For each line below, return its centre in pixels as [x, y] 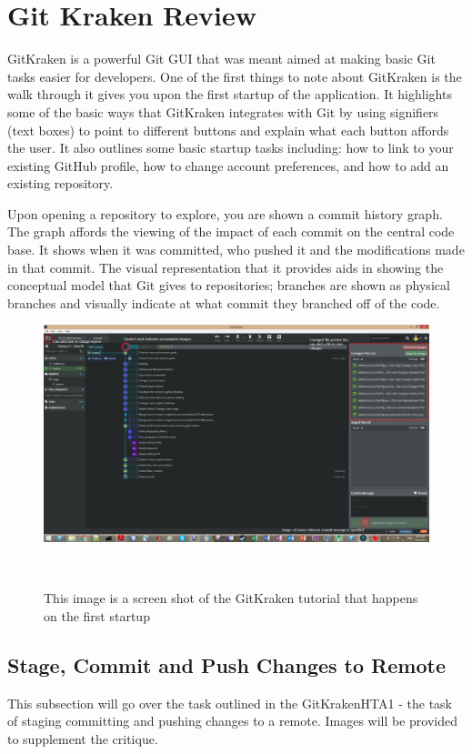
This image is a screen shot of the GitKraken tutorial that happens [231, 598]
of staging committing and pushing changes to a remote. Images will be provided [233, 721]
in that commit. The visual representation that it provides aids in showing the [226, 267]
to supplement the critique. [83, 738]
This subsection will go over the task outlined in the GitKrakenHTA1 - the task [230, 703]
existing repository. [60, 183]
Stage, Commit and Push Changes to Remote [226, 664]
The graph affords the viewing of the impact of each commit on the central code [231, 231]
